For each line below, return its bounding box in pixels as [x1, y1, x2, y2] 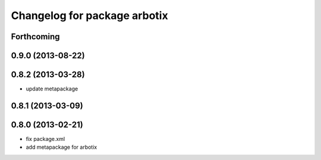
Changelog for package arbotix [11, 9, 169, 22]
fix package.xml [26, 136, 65, 143]
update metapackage [26, 85, 78, 92]
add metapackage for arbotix [26, 143, 97, 151]
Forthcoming [11, 32, 60, 42]
